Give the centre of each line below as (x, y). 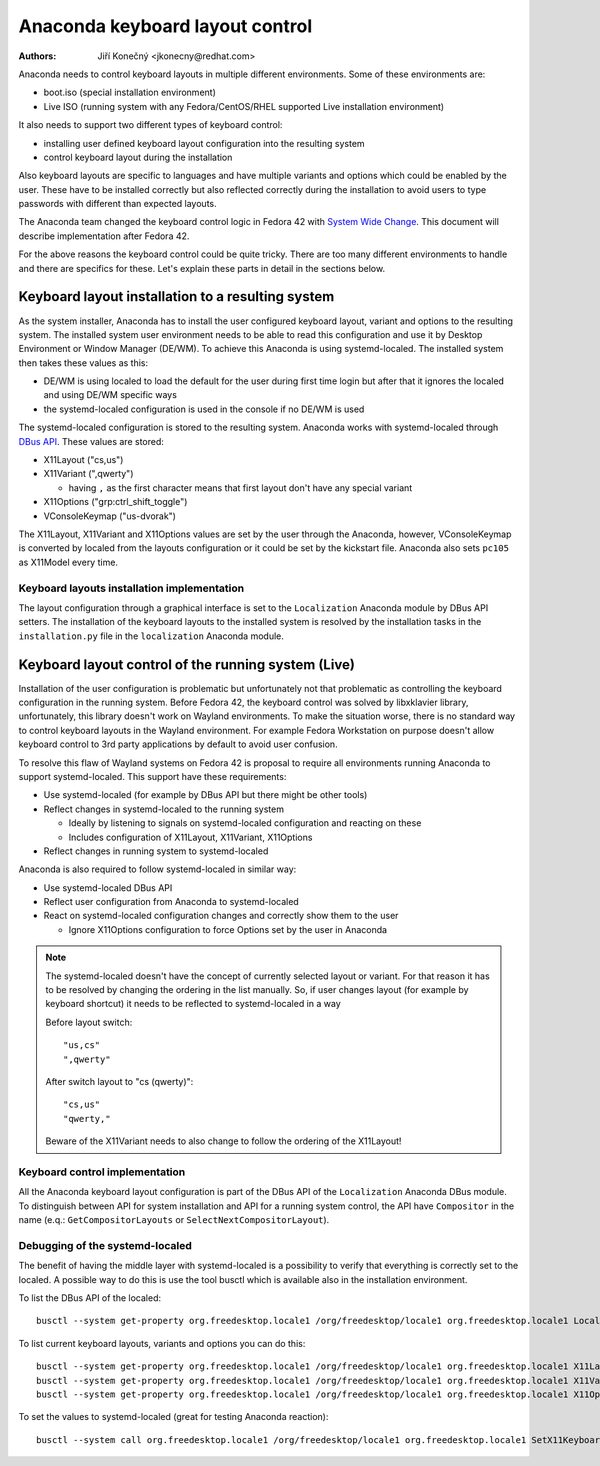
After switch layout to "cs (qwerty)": (119, 1081)
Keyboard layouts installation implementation (131, 588)
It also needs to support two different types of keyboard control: (150, 125)
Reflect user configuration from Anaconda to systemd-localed (171, 902)
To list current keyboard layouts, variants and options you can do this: (162, 1343)
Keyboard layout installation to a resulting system (176, 296)
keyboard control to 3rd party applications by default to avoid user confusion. (178, 744)
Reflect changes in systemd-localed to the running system (164, 809)
